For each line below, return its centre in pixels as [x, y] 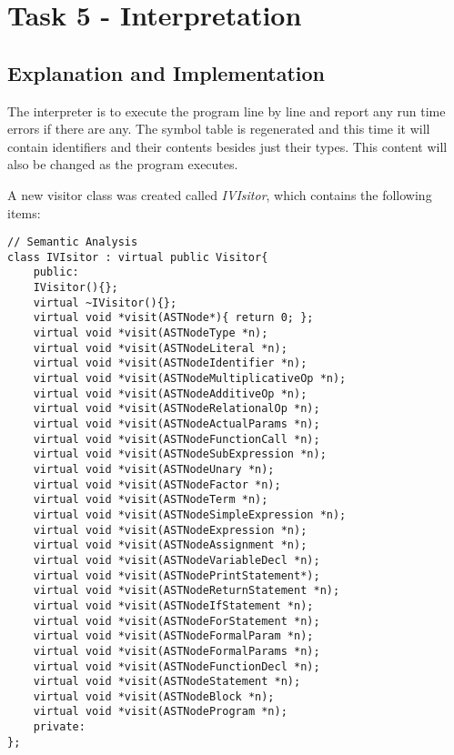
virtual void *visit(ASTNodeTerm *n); [151, 500]
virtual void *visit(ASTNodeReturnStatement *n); [187, 591]
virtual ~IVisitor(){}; [105, 302]
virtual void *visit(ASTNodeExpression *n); [170, 530]
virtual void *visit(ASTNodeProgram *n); [160, 712]
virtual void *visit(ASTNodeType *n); [151, 333]
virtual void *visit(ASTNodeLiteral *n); [160, 348]
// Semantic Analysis [73, 242]
